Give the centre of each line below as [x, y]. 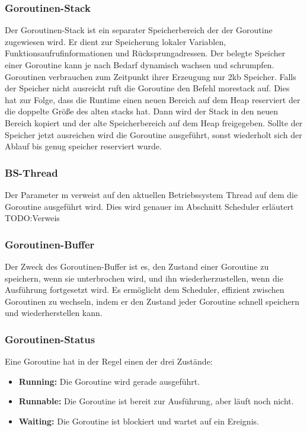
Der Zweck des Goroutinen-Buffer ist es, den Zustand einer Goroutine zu [137, 266]
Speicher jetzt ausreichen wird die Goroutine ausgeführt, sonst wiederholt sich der [153, 134]
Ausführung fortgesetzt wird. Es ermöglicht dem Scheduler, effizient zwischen [145, 290]
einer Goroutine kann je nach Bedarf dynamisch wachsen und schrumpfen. [140, 65]
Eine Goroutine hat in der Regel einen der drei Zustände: [109, 361]
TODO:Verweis [32, 218]
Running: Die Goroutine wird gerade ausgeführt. [109, 381]
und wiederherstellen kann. [54, 313]
